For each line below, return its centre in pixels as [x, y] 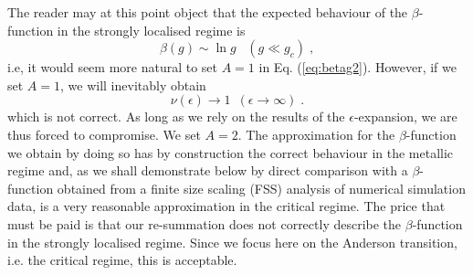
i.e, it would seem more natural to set [113, 67]
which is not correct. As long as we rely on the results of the [176, 116]
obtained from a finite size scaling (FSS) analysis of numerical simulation [261, 188]
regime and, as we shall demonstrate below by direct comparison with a [208, 170]
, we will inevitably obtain [133, 85]
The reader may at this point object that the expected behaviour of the [208, 12]
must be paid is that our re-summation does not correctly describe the [205, 223]
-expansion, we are [405, 116]
